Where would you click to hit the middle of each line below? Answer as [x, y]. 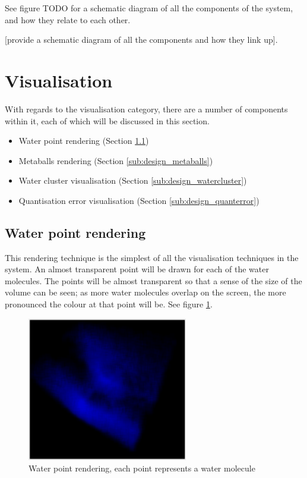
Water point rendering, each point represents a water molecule [142, 468]
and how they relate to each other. [68, 19]
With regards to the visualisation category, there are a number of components [146, 109]
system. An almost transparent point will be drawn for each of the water [137, 269]
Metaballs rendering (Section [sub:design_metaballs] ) [116, 160]
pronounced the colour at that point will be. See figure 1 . [109, 304]
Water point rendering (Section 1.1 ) [84, 141]
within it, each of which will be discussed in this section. [107, 120]
